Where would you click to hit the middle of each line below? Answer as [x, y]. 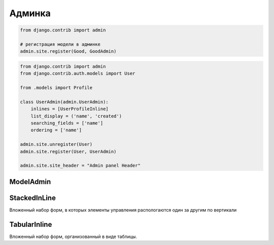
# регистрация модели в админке [60, 44]
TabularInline [31, 224]
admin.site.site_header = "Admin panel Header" [80, 166]
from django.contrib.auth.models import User [78, 74]
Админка [30, 13]
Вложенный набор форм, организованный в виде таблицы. [73, 236]
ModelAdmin [30, 181]
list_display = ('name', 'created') [76, 116]
